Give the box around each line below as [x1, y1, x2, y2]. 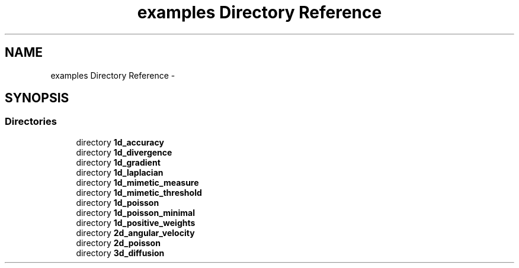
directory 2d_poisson [76, 237, 161, 248]
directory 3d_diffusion [76, 247, 165, 258]
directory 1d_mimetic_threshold [76, 187, 202, 198]
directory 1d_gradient [76, 157, 161, 167]
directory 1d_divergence [76, 147, 172, 157]
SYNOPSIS [5, 91, 69, 106]
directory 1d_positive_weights [76, 217, 196, 228]
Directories [5, 115, 57, 128]
